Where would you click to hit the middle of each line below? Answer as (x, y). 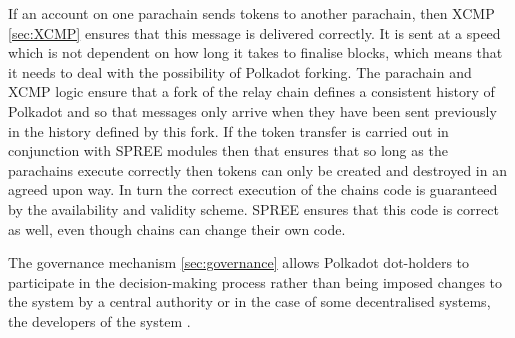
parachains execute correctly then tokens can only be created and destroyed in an (257, 169)
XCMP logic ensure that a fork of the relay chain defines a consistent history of (251, 91)
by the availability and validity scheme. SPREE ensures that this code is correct (253, 208)
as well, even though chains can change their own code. (177, 228)
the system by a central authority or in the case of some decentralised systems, (249, 301)
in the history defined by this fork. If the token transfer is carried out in (228, 130)
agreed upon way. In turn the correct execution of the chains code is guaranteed (253, 189)
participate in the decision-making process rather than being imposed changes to (255, 281)
